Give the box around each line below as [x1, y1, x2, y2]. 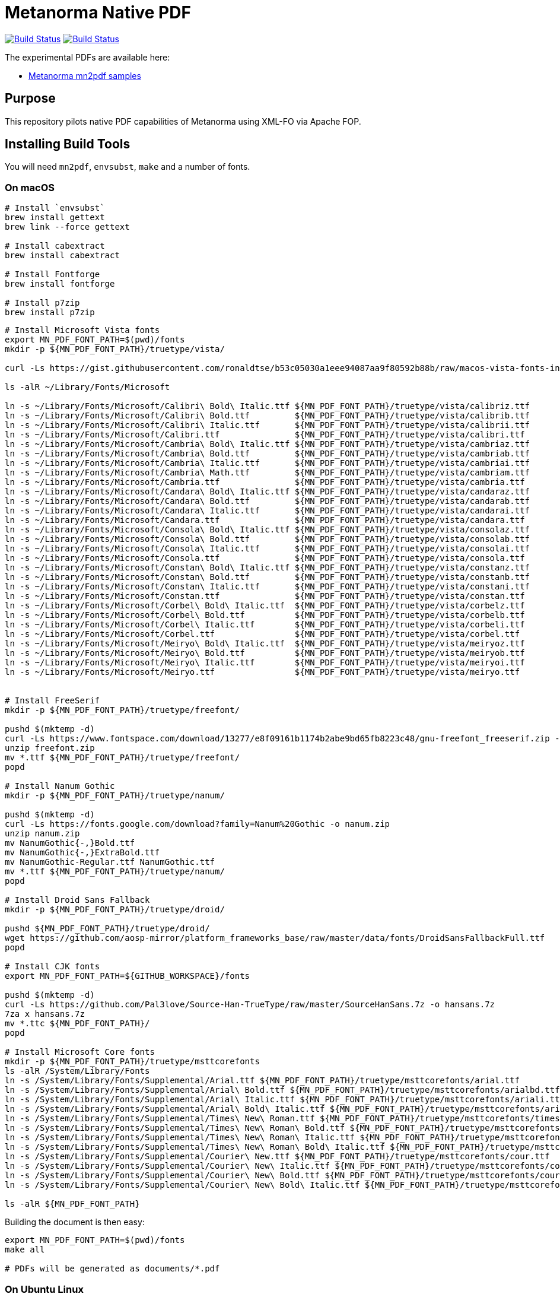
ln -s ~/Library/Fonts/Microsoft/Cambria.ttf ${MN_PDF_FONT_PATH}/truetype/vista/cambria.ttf [5, 477, 525, 487]
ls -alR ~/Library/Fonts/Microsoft [5, 382, 170, 392]
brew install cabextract [5, 250, 120, 261]
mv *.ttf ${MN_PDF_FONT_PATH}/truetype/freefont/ [5, 753, 240, 763]
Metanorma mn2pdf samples [28, 70, 141, 81]
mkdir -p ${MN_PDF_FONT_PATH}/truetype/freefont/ [5, 705, 240, 715]
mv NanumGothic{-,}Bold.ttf [5, 838, 135, 848]
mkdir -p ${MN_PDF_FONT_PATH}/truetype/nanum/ [5, 791, 225, 801]
